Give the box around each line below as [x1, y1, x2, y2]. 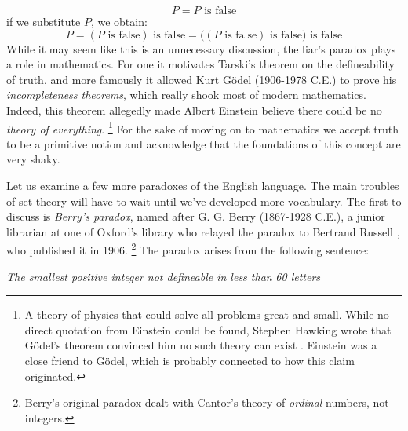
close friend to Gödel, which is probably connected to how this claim [24, 352, 355, 368]
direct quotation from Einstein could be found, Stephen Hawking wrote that [24, 321, 392, 338]
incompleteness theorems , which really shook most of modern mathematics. [6, 86, 366, 103]
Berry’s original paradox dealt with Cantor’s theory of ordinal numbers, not [24, 394, 389, 411]
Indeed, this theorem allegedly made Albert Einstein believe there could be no [6, 101, 382, 118]
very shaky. [6, 151, 60, 167]
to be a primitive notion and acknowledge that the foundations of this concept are [6, 135, 401, 152]
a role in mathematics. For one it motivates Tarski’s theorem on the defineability [6, 56, 395, 72]
